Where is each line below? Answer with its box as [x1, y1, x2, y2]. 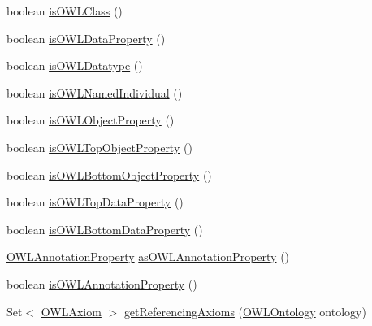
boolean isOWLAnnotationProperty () [6, 275, 197, 292]
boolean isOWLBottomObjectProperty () [6, 166, 212, 183]
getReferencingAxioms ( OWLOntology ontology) [123, 302, 366, 319]
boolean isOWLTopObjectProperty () [6, 138, 192, 155]
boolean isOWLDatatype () [6, 57, 143, 74]
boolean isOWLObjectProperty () [6, 111, 175, 128]
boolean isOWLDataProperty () [6, 29, 166, 46]
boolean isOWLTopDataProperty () [6, 193, 184, 211]
